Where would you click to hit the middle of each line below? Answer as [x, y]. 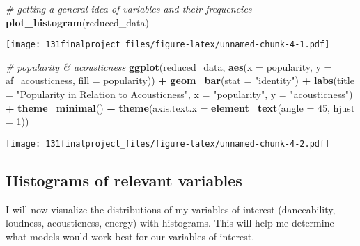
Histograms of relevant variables [124, 180]
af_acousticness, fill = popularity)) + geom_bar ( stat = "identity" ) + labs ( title [180, 80]
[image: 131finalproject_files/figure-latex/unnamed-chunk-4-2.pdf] [168, 143]
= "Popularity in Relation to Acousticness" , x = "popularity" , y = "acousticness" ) [179, 94]
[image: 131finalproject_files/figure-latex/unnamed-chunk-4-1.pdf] [168, 45]
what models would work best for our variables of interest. [130, 236]
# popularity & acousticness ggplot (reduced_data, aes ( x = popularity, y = [169, 66]
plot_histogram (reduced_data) [78, 22]
